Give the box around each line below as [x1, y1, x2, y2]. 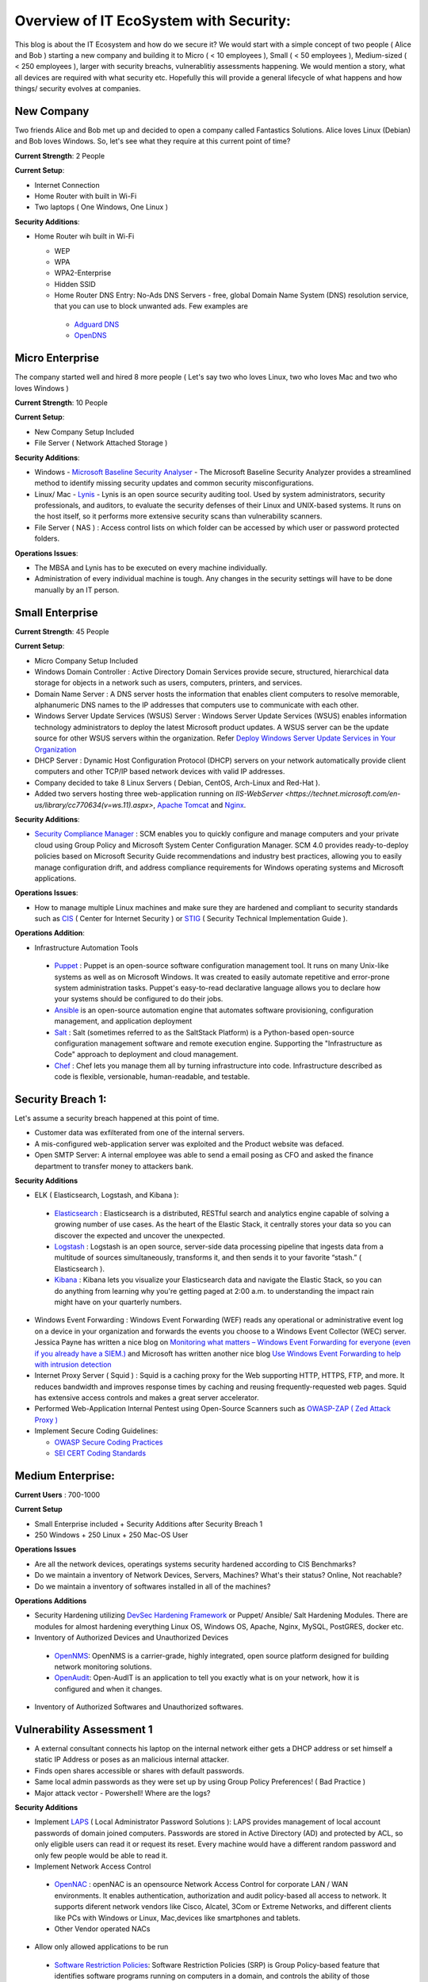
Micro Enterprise [14, 351, 99, 365]
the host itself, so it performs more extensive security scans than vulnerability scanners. [34, 511, 323, 521]
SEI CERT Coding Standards [54, 1448, 147, 1458]
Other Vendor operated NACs [54, 1923, 151, 1934]
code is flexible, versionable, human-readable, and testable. [54, 1072, 250, 1081]
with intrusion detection [34, 1360, 112, 1369]
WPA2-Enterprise [54, 268, 112, 277]
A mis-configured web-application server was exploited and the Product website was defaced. [34, 1138, 345, 1149]
